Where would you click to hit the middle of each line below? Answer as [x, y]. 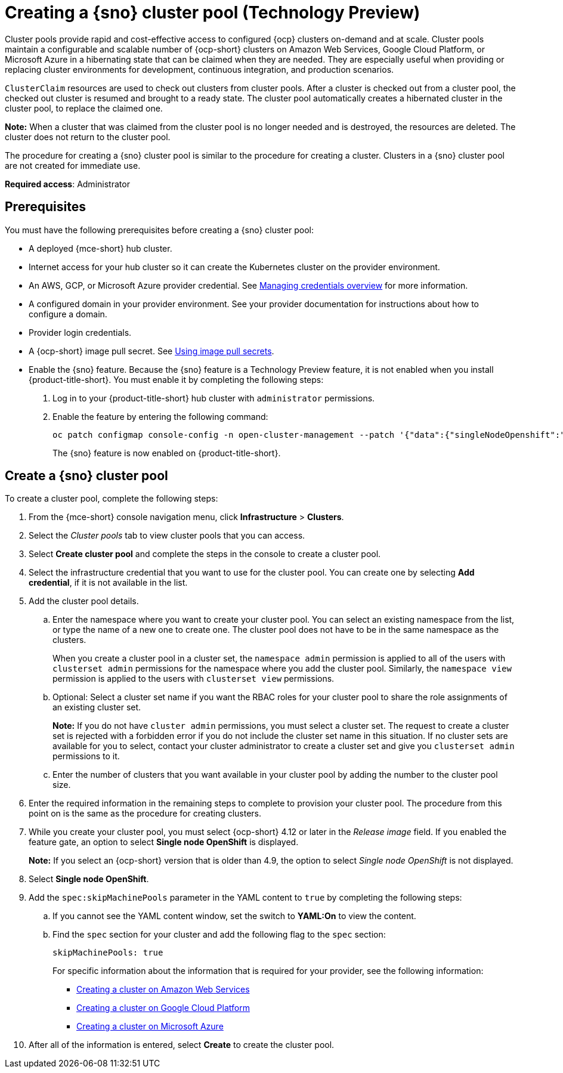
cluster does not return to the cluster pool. [88, 137]
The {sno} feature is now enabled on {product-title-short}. [167, 453]
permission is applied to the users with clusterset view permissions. [194, 679]
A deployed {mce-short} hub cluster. [100, 248]
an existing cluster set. [97, 707]
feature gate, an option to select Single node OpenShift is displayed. [164, 842]
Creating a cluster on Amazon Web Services [163, 989]
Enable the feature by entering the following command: [160, 416]
